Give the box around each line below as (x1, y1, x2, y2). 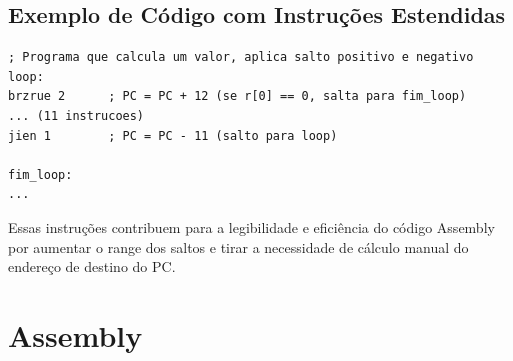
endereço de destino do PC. (8, 256, 176, 277)
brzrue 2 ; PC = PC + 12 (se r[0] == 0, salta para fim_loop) (8, 89, 467, 104)
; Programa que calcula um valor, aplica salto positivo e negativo (8, 50, 474, 65)
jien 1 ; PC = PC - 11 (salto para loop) (8, 128, 338, 143)
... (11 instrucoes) (8, 108, 145, 123)
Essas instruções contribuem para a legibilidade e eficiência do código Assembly (8, 216, 495, 237)
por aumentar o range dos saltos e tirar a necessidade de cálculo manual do (8, 236, 469, 257)
